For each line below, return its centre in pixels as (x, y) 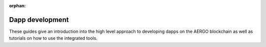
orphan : (17, 6)
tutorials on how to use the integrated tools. (53, 38)
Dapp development (39, 20)
